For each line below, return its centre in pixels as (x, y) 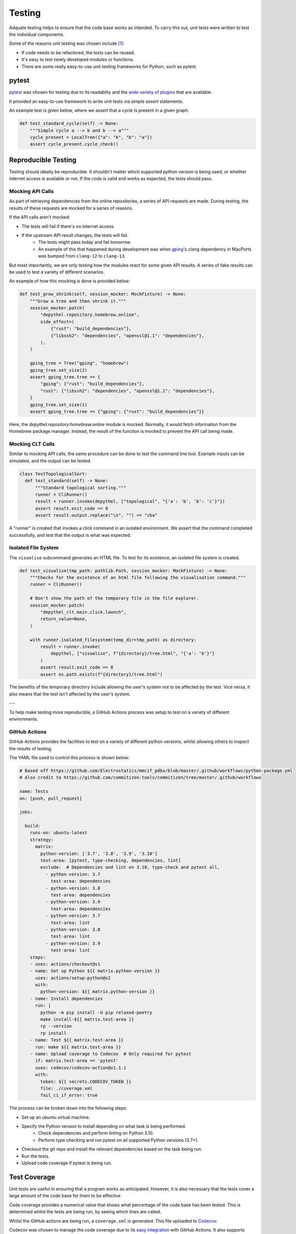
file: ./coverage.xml (66, 1088)
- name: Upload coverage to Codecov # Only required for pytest (111, 1054)
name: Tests (34, 791)
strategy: (42, 840)
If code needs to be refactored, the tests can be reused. (78, 52)
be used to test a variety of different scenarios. (57, 272)
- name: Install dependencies (66, 999)
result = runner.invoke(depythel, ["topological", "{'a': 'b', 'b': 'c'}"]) (130, 501)
